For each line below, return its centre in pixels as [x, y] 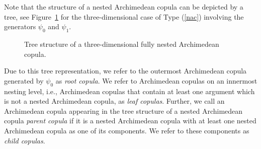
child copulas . [25, 140]
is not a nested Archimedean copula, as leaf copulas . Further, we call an [114, 101]
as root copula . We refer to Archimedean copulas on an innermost [156, 80]
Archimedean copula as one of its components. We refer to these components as [127, 130]
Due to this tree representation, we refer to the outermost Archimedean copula [125, 71]
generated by [24, 80]
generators [20, 26]
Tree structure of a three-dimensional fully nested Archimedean [122, 44]
